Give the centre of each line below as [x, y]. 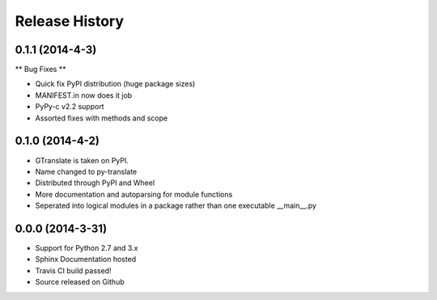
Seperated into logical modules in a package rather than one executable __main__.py [176, 205]
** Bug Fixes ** [40, 70]
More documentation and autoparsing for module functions [134, 194]
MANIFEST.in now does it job [84, 95]
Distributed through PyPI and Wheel [95, 183]
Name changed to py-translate [86, 171]
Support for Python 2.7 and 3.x [87, 248]
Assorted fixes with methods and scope [102, 118]
